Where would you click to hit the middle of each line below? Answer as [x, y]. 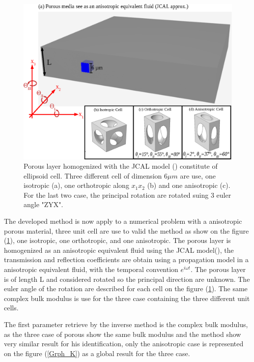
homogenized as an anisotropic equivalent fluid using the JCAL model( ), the [119, 250]
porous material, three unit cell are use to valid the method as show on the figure [127, 230]
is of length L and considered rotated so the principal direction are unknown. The [127, 279]
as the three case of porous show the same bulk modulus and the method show [123, 334]
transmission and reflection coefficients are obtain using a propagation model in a [126, 259]
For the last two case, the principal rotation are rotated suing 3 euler [127, 195]
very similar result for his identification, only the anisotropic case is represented [124, 344]
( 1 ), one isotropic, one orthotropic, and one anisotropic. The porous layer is [117, 240]
